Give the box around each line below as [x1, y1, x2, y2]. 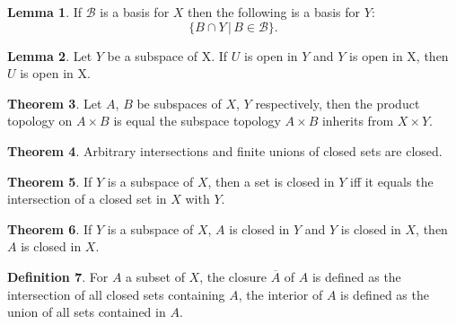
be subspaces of [136, 93, 222, 112]
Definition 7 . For [7, 267, 109, 285]
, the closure [199, 267, 267, 285]
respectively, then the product [255, 93, 420, 112]
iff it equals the [350, 171, 434, 190]
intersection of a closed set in [7, 189, 167, 208]
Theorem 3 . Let [7, 93, 102, 112]
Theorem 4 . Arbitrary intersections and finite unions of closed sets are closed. [7, 141, 443, 160]
